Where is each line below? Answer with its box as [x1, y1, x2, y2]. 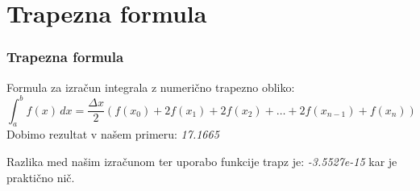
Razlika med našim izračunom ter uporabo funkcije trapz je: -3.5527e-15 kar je [6, 153, 397, 170]
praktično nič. [6, 168, 75, 185]
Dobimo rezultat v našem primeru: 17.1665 [6, 126, 219, 143]
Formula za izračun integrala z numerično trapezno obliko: [6, 78, 295, 95]
